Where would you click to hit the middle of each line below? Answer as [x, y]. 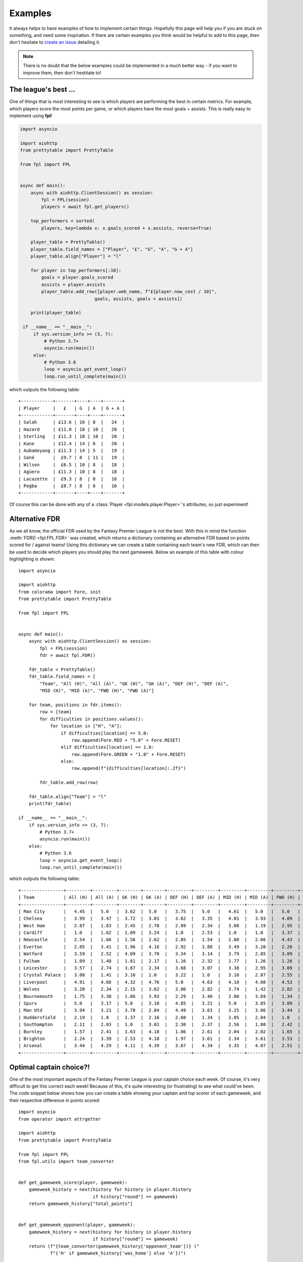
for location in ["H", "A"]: [86, 726]
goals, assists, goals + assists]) [138, 299]
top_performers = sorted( [63, 221]
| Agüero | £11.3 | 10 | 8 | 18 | [72, 472]
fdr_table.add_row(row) [69, 783]
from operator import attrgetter [60, 1119]
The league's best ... [42, 90]
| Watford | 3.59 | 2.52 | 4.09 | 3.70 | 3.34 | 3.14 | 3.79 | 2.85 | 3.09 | [159, 954]
